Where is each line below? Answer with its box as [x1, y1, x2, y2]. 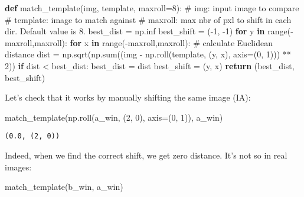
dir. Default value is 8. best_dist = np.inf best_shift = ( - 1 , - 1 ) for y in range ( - [5, 25, 293, 37]
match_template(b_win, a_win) [5, 180, 123, 193]
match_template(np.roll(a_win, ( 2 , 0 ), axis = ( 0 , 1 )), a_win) [5, 111, 223, 123]
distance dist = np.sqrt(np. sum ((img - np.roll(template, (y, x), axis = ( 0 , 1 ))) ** [5, 48, 291, 60]
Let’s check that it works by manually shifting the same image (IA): [5, 91, 251, 104]
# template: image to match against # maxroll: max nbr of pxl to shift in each [5, 13, 292, 25]
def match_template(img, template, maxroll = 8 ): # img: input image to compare [5, 2, 299, 14]
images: [5, 160, 32, 173]
